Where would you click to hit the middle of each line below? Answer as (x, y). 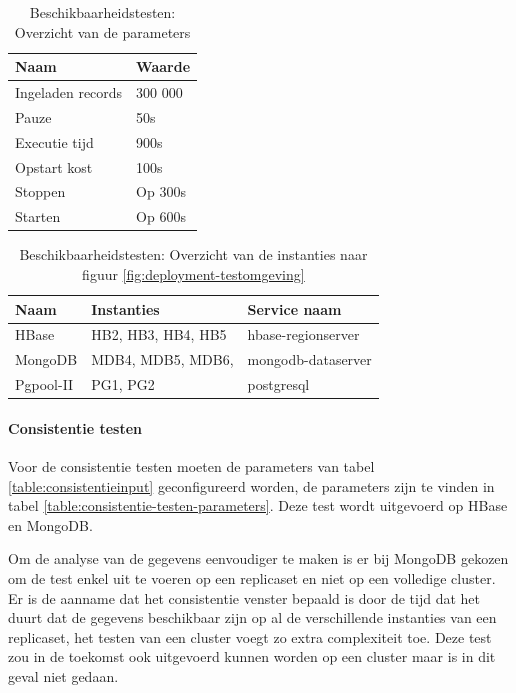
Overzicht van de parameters (102, 31)
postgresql (278, 384)
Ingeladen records (69, 92)
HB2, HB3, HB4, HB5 (159, 334)
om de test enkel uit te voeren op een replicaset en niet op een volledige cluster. (252, 577)
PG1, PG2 (123, 384)
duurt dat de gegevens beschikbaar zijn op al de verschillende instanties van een (252, 617)
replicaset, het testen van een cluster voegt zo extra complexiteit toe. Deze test (250, 636)
